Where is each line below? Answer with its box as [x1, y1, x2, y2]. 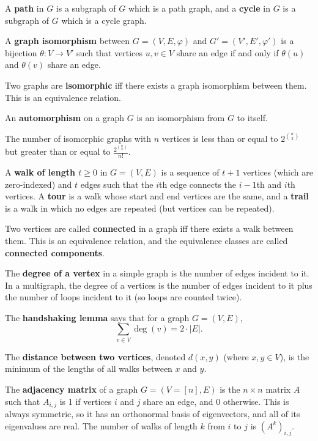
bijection [5, 46, 37, 59]
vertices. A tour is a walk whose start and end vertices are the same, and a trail [5, 190, 309, 202]
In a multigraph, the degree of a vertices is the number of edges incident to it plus [5, 278, 312, 291]
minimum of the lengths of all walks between [5, 362, 172, 375]
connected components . [5, 246, 105, 259]
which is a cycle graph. [61, 13, 147, 26]
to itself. [237, 111, 268, 124]
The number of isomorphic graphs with [5, 132, 152, 145]
